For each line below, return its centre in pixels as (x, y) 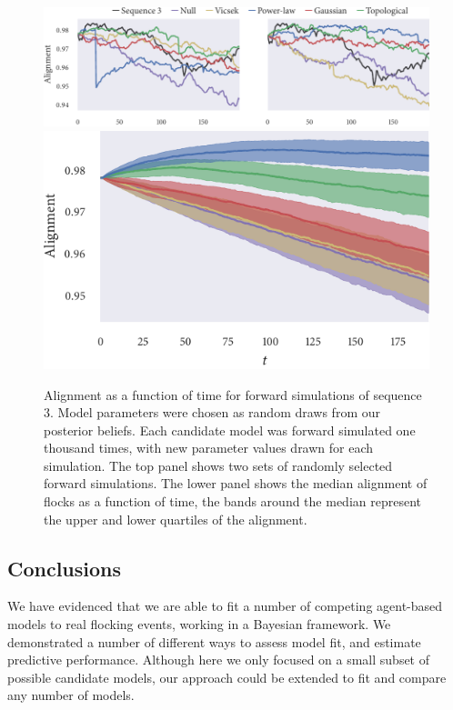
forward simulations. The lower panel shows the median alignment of (236, 483)
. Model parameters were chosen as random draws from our (215, 412)
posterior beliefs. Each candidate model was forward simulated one (230, 430)
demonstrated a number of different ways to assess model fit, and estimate (214, 641)
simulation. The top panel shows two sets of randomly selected (218, 465)
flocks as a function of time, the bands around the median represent (232, 501)
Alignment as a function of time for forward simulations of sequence (233, 394)
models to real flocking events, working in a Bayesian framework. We (199, 624)
